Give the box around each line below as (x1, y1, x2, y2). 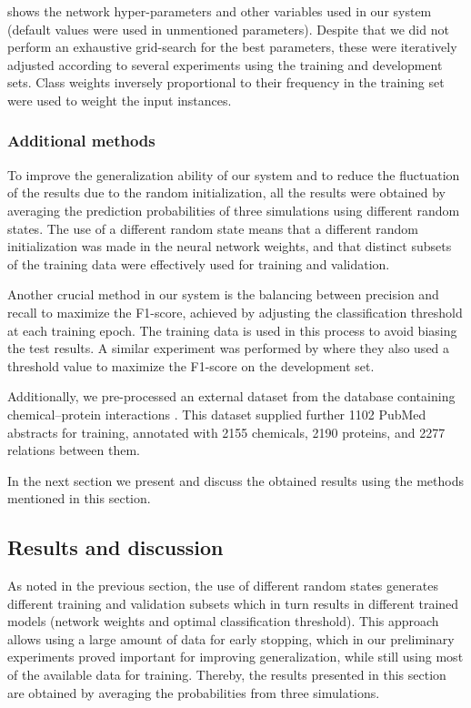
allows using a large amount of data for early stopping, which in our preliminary (7, 629, 455, 648)
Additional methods (7, 129, 155, 152)
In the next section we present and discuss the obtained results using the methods (7, 470, 465, 490)
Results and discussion (7, 533, 224, 561)
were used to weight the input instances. (7, 90, 232, 109)
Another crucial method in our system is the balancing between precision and (7, 285, 439, 304)
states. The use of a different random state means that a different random (7, 218, 418, 238)
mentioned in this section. (7, 489, 151, 508)
